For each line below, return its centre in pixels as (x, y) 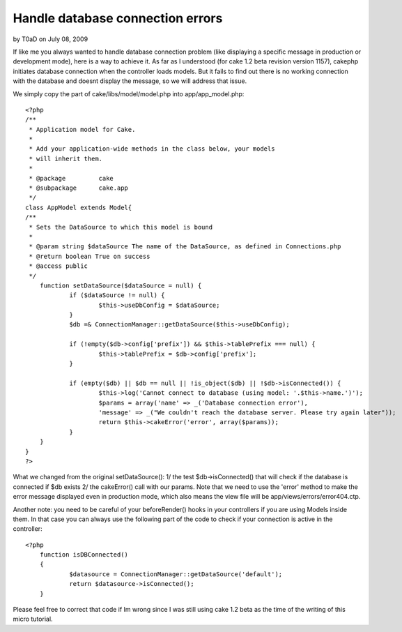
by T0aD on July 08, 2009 (51, 39)
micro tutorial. (33, 619)
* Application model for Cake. (82, 129)
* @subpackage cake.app (79, 188)
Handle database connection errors (118, 18)
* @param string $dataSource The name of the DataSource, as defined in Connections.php (185, 247)
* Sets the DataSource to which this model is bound (121, 227)
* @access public (59, 266)
